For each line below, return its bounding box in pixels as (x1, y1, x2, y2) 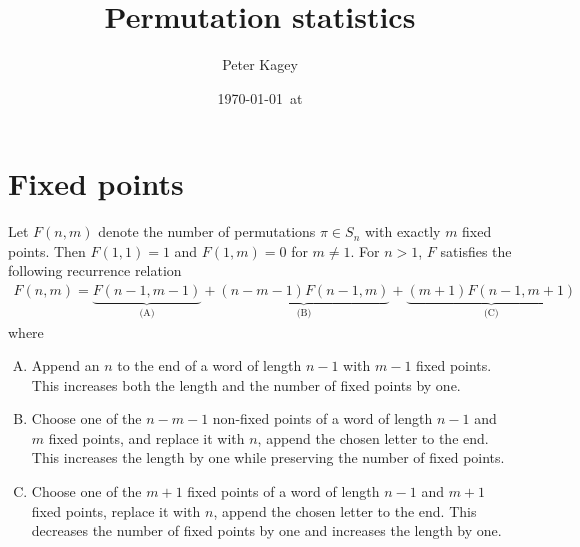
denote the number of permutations (98, 221, 316, 242)
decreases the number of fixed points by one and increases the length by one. (31, 520, 502, 541)
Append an (31, 355, 100, 376)
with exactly (365, 221, 441, 242)
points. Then (8, 240, 86, 261)
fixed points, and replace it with (48, 427, 245, 448)
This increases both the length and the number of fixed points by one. (31, 374, 461, 395)
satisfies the (440, 240, 512, 261)
